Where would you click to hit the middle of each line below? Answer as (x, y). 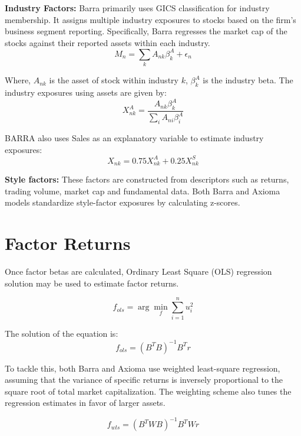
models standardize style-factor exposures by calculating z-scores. (123, 202)
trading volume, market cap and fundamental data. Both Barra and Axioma (143, 191)
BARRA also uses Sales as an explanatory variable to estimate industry (134, 138)
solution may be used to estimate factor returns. (92, 283)
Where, (18, 80)
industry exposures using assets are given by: (86, 92)
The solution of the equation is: (62, 333)
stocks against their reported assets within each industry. (107, 42)
